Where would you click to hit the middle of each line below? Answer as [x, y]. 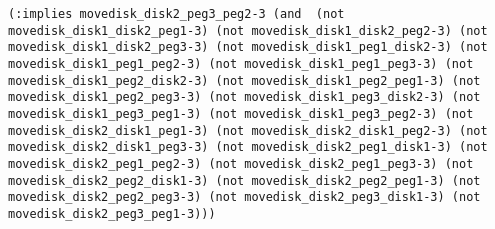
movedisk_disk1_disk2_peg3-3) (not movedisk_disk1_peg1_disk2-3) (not [248, 47]
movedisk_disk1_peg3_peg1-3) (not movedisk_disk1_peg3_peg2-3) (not [241, 113]
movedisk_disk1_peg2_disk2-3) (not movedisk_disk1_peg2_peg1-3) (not [244, 80]
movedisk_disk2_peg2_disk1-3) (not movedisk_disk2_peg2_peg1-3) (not [244, 180]
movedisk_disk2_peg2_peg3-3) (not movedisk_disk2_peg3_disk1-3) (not [244, 197]
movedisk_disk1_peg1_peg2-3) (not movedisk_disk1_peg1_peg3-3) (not [241, 63]
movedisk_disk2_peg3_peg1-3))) [112, 213]
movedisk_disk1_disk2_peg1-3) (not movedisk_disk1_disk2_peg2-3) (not [248, 30]
